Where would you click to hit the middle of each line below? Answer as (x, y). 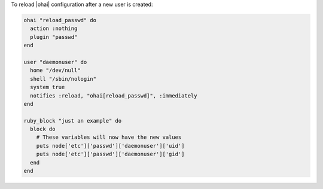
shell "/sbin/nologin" (63, 79)
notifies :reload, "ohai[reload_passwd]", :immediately (114, 95)
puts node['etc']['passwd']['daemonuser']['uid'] (110, 146)
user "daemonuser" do (55, 62)
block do (43, 129)
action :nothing (54, 29)
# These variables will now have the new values (109, 137)
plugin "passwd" (54, 37)
